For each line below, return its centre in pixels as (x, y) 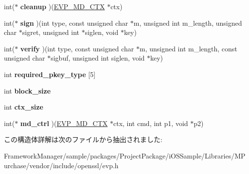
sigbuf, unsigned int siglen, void (98, 58)
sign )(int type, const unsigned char (74, 23)
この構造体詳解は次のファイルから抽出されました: (83, 139)
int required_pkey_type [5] (50, 74)
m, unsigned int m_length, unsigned (188, 23)
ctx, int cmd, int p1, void (151, 123)
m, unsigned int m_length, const (188, 48)
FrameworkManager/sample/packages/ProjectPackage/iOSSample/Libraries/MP (125, 155)
